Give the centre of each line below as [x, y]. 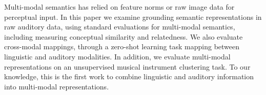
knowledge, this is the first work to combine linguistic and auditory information [129, 76]
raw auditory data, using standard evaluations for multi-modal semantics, [120, 27]
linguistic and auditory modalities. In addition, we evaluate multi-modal [117, 56]
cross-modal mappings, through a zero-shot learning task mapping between [122, 46]
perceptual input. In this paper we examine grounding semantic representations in [133, 17]
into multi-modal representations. [57, 86]
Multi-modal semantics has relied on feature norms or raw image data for [119, 7]
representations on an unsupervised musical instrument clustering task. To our [127, 66]
